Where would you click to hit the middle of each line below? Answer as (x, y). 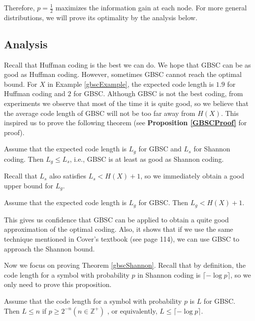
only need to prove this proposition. (58, 284)
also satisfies (68, 176)
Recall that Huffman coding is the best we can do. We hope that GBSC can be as (127, 64)
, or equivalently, (132, 310)
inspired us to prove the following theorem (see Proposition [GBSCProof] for (126, 123)
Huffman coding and (35, 93)
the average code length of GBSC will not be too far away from (100, 113)
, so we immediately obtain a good (192, 176)
